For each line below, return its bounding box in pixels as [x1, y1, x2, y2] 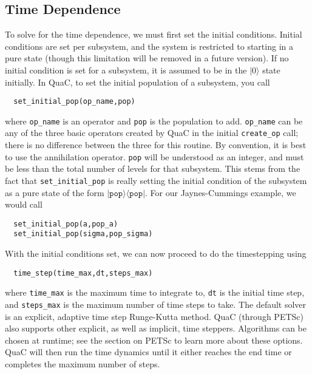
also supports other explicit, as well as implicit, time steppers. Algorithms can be [5, 322, 307, 335]
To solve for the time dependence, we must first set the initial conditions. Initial [5, 28, 302, 41]
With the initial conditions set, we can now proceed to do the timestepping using [5, 247, 307, 260]
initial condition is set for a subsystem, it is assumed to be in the [5, 63, 247, 76]
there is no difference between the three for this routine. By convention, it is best [5, 138, 307, 151]
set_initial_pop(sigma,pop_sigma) [13, 229, 153, 239]
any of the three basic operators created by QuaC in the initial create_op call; [5, 126, 299, 139]
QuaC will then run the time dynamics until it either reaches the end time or [5, 345, 292, 358]
